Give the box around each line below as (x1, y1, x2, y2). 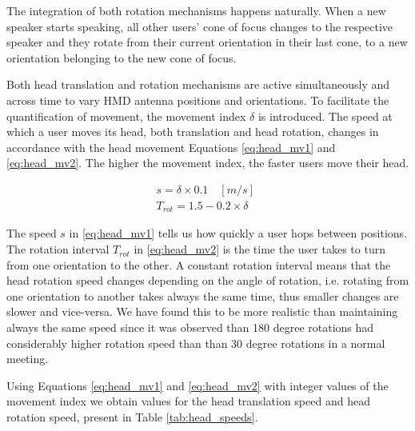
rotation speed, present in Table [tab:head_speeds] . (6, 408, 258, 425)
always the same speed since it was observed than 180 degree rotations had (6, 319, 374, 336)
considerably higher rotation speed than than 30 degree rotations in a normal (6, 334, 385, 351)
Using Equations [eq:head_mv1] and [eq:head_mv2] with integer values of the (6, 377, 389, 393)
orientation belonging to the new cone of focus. (6, 49, 237, 66)
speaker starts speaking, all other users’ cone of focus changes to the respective (6, 18, 393, 34)
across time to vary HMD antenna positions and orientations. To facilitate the (6, 91, 389, 108)
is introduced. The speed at (257, 107, 393, 124)
